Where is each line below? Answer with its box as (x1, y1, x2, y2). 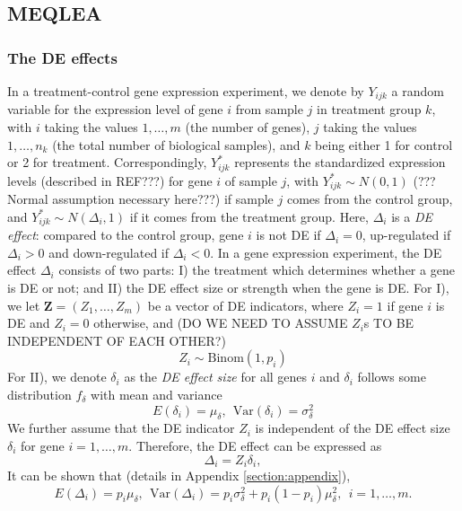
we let (7, 295, 40, 314)
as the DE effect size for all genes (124, 367, 308, 386)
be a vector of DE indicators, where (147, 295, 344, 314)
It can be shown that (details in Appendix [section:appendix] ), (7, 466, 351, 485)
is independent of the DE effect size (255, 418, 450, 437)
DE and (7, 313, 50, 332)
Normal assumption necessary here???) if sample (7, 189, 274, 208)
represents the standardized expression (234, 153, 446, 172)
